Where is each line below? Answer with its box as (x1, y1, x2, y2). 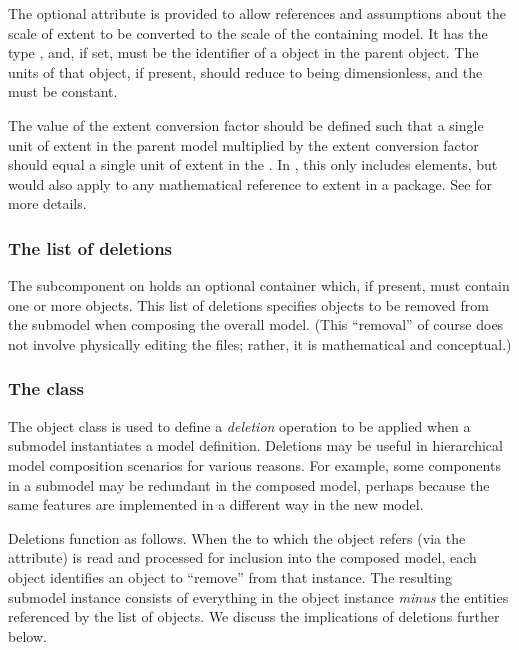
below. (8, 625, 47, 646)
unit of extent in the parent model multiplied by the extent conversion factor (8, 134, 479, 155)
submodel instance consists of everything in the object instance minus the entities (8, 586, 509, 607)
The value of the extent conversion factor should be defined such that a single (8, 114, 484, 135)
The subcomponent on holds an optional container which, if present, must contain (8, 275, 510, 296)
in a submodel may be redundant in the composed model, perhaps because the (8, 474, 490, 495)
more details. (8, 193, 87, 214)
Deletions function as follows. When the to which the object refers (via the (8, 527, 466, 548)
